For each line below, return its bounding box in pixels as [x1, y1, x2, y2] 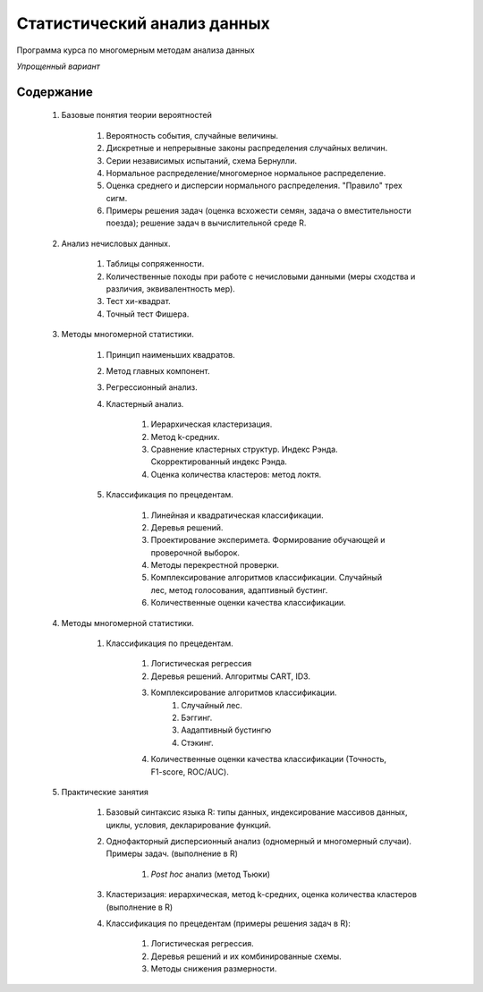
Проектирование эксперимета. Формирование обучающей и [150, 535, 386, 546]
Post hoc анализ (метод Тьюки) [150, 869, 271, 879]
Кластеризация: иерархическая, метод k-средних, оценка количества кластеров [106, 889, 418, 900]
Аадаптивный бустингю [181, 725, 272, 735]
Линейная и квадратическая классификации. [150, 510, 324, 521]
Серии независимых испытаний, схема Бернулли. [106, 155, 297, 165]
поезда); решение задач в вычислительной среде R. [106, 217, 307, 228]
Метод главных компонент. [106, 365, 210, 376]
